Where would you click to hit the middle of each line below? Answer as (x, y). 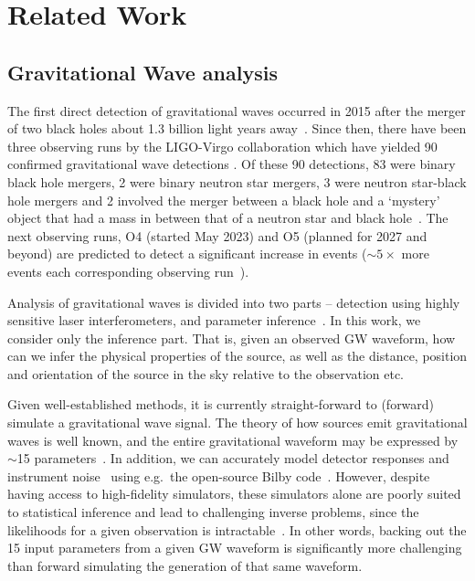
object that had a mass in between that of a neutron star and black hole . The (228, 218)
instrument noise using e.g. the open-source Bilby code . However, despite (219, 475)
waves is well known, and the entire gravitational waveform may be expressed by (233, 440)
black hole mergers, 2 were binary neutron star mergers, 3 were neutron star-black (237, 181)
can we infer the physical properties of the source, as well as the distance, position (237, 356)
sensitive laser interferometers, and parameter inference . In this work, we (214, 320)
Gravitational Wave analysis (142, 72)
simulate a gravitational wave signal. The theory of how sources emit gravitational (237, 423)
